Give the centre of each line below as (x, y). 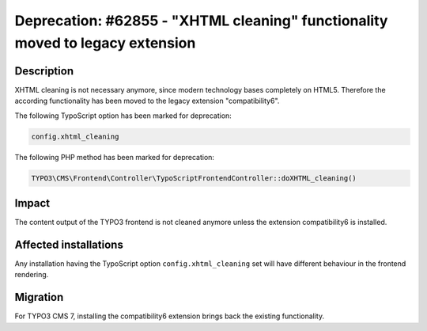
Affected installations (69, 244)
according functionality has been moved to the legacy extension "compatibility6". (147, 101)
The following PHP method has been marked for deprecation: (115, 157)
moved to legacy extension (105, 43)
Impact (32, 203)
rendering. (32, 275)
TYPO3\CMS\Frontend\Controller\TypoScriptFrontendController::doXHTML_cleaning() (194, 178)
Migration (39, 297)
